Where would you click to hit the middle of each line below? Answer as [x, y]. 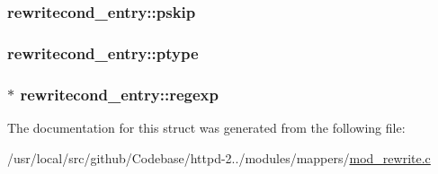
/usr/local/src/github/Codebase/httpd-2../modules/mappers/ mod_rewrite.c [219, 157]
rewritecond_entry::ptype [103, 52]
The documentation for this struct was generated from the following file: [206, 127]
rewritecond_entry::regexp [119, 94]
